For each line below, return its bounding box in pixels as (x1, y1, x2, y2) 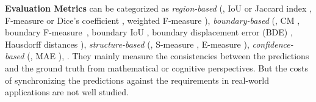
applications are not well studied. (5, 86, 129, 98)
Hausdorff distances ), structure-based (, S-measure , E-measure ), (5, 37, 250, 50)
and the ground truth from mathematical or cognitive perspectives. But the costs (5, 61, 308, 74)
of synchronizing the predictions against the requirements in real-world (5, 73, 270, 86)
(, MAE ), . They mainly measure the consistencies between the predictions (27, 49, 309, 62)
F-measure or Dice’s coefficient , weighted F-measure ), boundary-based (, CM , (5, 13, 300, 26)
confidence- (252, 37, 293, 50)
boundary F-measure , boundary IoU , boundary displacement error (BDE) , (5, 26, 293, 38)
